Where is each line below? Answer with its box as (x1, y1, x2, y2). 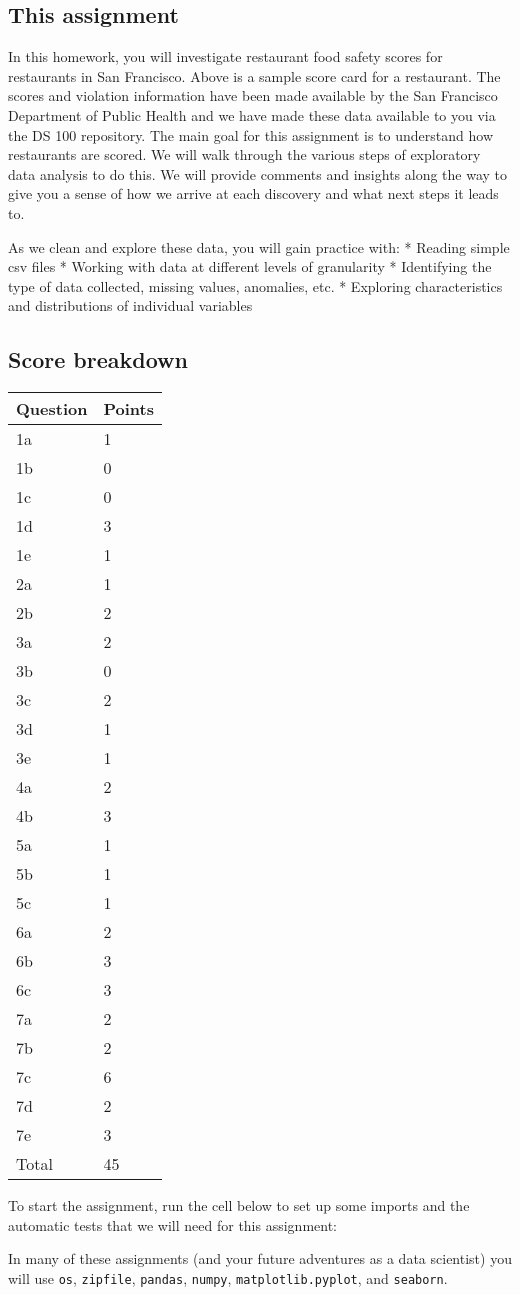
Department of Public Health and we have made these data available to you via (8, 104, 496, 125)
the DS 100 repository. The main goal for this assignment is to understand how (8, 124, 493, 145)
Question (16, 397, 88, 421)
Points (103, 397, 154, 421)
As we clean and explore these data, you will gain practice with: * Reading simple (8, 236, 510, 257)
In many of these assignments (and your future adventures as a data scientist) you (8, 1248, 512, 1269)
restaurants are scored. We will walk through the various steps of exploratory (8, 144, 481, 165)
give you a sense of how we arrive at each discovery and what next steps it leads (8, 183, 499, 204)
